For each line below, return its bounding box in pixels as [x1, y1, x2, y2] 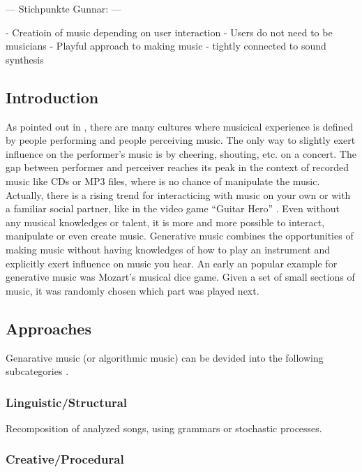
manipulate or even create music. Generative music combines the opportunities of [6, 228, 354, 243]
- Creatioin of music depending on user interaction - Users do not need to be [6, 24, 333, 39]
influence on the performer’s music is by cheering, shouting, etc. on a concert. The [6, 146, 356, 161]
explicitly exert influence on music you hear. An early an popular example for [6, 256, 338, 270]
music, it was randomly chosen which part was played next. [6, 283, 259, 297]
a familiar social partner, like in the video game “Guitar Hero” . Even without [6, 201, 340, 216]
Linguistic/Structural [6, 393, 128, 411]
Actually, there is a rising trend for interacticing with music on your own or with [6, 187, 351, 202]
